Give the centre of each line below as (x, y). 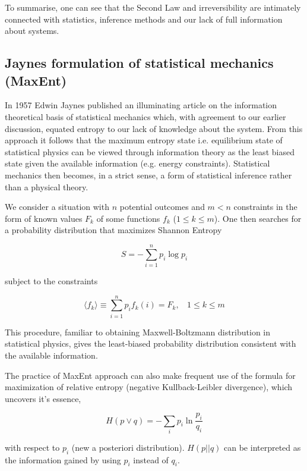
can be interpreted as (262, 447)
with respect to (32, 447)
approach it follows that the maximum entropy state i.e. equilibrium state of (144, 140)
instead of (151, 459)
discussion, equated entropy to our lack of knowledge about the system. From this (154, 128)
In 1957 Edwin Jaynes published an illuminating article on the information (141, 105)
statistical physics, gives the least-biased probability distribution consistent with (151, 343)
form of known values (44, 218)
